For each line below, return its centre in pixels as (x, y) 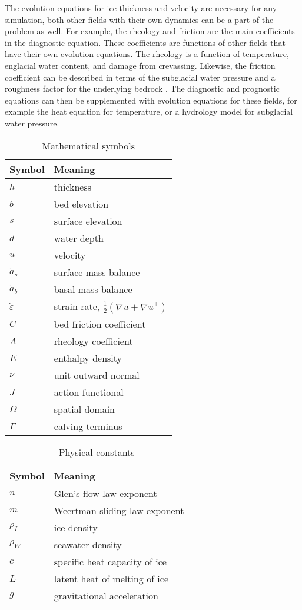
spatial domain (84, 409)
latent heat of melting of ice (111, 578)
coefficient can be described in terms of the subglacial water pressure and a (140, 77)
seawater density (88, 544)
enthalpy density (88, 358)
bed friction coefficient (100, 324)
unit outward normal (97, 375)
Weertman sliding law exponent (119, 510)
